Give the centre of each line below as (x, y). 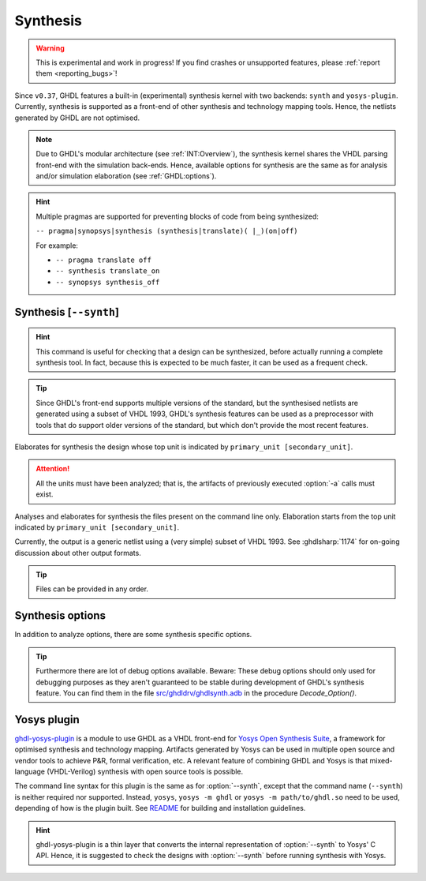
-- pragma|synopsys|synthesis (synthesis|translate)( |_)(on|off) (167, 231)
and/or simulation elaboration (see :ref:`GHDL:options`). (126, 176)
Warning (50, 48)
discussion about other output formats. (78, 553)
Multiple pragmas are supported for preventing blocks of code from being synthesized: (177, 216)
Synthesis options (60, 616)
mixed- (381, 760)
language (30, 771)
